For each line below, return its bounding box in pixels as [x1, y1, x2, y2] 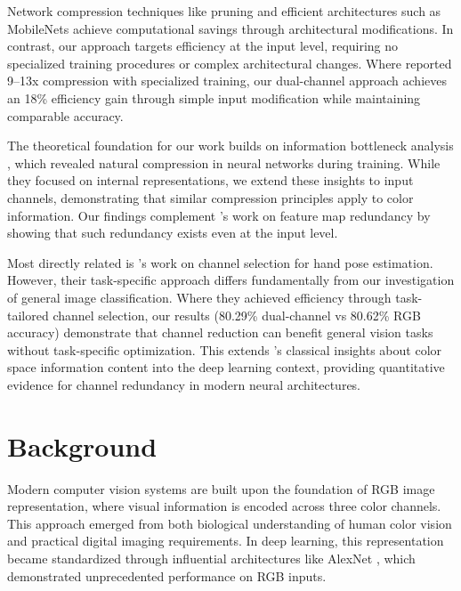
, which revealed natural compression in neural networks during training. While [7, 153, 441, 172]
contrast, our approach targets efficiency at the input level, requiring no [7, 36, 399, 55]
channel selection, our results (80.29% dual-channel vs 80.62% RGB [53, 305, 421, 324]
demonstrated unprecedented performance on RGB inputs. [7, 566, 327, 585]
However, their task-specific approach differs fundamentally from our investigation [7, 271, 455, 289]
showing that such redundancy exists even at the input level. [7, 223, 338, 242]
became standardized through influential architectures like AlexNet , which [7, 548, 416, 567]
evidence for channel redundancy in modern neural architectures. [7, 375, 361, 393]
